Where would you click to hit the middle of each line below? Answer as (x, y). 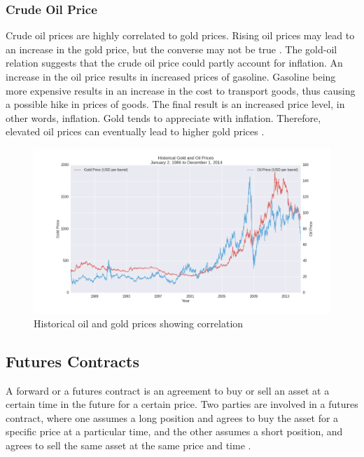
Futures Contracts (73, 361)
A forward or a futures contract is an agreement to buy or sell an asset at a (168, 390)
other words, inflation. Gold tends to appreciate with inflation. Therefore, (163, 117)
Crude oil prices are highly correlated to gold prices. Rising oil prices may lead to (180, 35)
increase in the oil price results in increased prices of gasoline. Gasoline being (171, 76)
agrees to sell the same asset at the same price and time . (128, 445)
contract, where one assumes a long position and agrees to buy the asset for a (172, 417)
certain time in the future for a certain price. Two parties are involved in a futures (182, 404)
